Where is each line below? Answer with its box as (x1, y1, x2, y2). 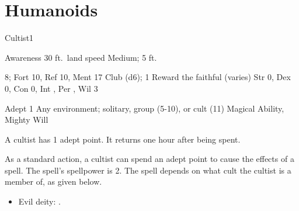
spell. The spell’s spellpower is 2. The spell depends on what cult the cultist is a (5, 164, 291, 176)
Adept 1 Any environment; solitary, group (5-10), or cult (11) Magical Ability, (5, 102, 284, 114)
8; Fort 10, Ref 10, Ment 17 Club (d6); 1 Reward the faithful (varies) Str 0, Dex (5, 71, 291, 83)
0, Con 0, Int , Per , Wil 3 (5, 82, 98, 94)
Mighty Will (5, 113, 48, 126)
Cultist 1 (5, 32, 34, 44)
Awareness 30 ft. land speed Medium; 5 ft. (5, 51, 157, 63)
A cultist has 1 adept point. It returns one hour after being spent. (5, 133, 241, 145)
